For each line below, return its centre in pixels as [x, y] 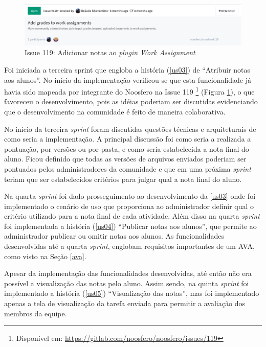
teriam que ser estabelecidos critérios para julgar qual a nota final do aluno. [123, 179]
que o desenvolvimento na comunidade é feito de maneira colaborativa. [115, 111]
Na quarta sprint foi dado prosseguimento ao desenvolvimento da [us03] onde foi [130, 196]
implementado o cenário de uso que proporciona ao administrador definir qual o [129, 206]
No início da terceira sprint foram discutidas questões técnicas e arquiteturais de [130, 129]
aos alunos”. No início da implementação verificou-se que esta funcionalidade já [128, 79]
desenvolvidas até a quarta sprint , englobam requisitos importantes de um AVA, [129, 246]
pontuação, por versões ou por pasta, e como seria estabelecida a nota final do [127, 148]
